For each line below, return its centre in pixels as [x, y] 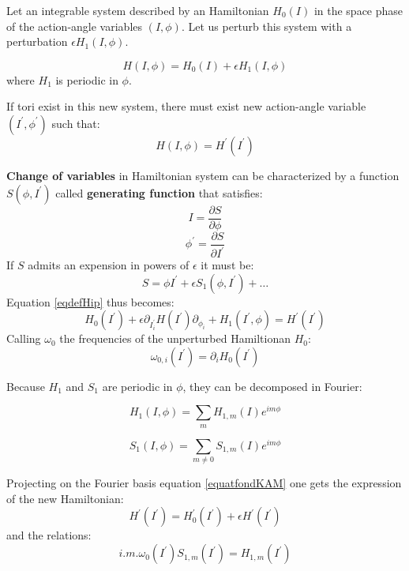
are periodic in [137, 386]
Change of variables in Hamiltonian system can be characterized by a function [203, 175]
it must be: [227, 265]
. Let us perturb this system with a [266, 26]
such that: [76, 123]
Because [26, 386]
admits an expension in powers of [109, 265]
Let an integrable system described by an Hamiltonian [138, 10]
